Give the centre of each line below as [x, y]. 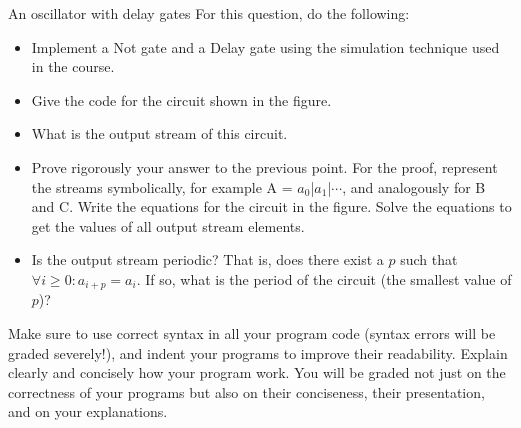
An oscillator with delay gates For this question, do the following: [209, 13]
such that [429, 259]
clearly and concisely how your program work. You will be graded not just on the [257, 372]
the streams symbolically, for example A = [162, 186]
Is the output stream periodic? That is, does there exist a [207, 259]
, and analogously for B [414, 186]
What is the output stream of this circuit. [159, 133]
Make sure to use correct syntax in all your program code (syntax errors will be [252, 332]
